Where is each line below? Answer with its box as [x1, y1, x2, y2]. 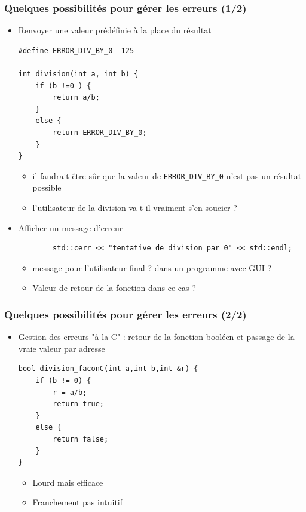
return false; [53, 434, 109, 443]
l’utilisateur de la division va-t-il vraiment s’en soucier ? [32, 201, 237, 213]
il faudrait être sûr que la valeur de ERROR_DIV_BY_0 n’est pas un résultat [32, 169, 302, 182]
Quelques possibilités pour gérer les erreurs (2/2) [4, 306, 247, 321]
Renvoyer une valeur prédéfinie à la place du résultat [18, 24, 212, 36]
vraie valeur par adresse [18, 342, 105, 354]
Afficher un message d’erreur [18, 221, 123, 234]
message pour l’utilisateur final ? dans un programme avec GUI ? [32, 261, 272, 274]
